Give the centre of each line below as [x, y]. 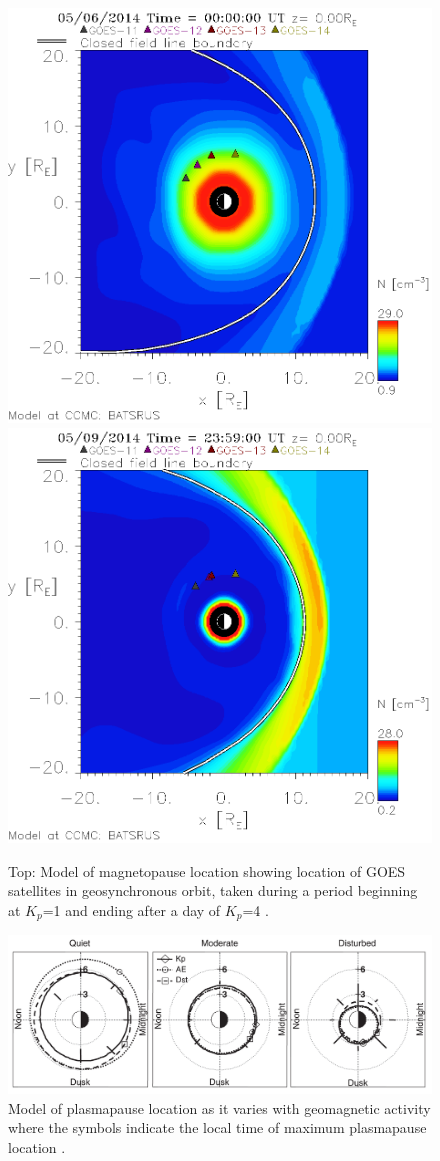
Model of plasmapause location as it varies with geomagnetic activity [219, 1107]
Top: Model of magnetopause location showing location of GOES [207, 870]
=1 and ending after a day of [131, 910]
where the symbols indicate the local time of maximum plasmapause [217, 1127]
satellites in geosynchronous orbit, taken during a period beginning [213, 890]
